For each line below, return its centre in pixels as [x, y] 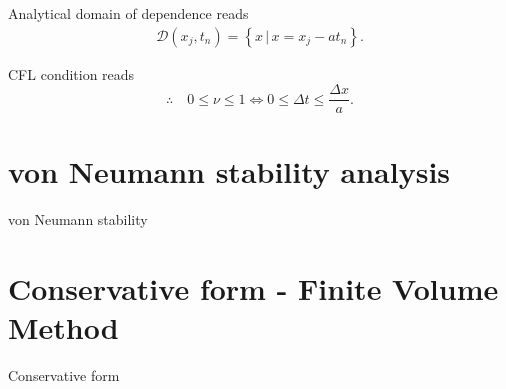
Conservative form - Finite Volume [253, 288]
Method [63, 327]
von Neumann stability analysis [229, 171]
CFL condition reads [71, 73]
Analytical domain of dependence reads [128, 13]
